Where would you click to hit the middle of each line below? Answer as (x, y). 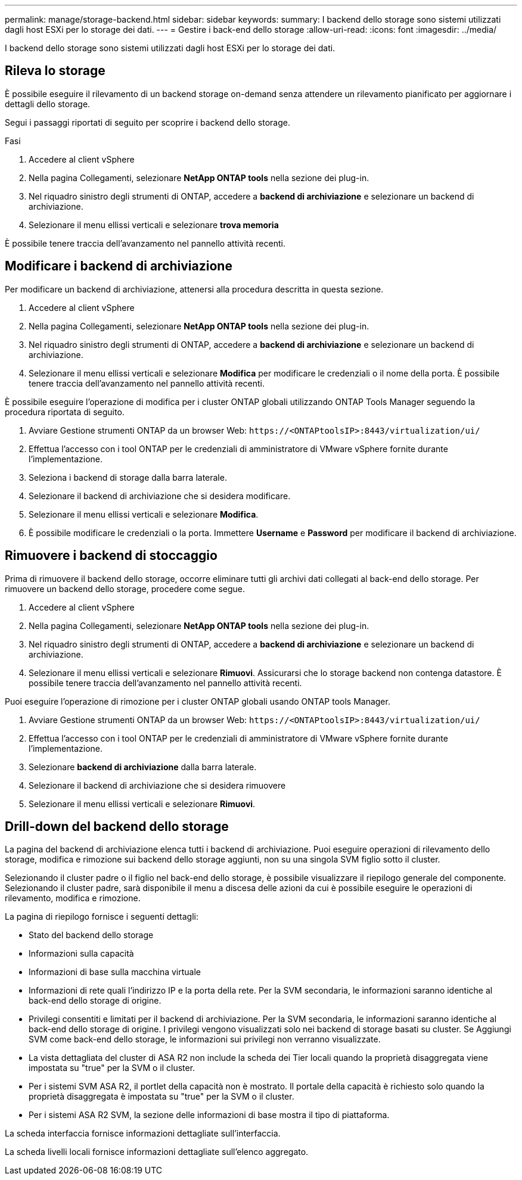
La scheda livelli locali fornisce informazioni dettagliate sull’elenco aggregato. (157, 1152)
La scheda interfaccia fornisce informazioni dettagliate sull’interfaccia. (143, 1134)
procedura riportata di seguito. (65, 412)
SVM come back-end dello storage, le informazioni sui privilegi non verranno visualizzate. (205, 1039)
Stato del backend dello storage (91, 935)
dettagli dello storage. (48, 104)
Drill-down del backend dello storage (117, 826)
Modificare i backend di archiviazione (119, 266)
